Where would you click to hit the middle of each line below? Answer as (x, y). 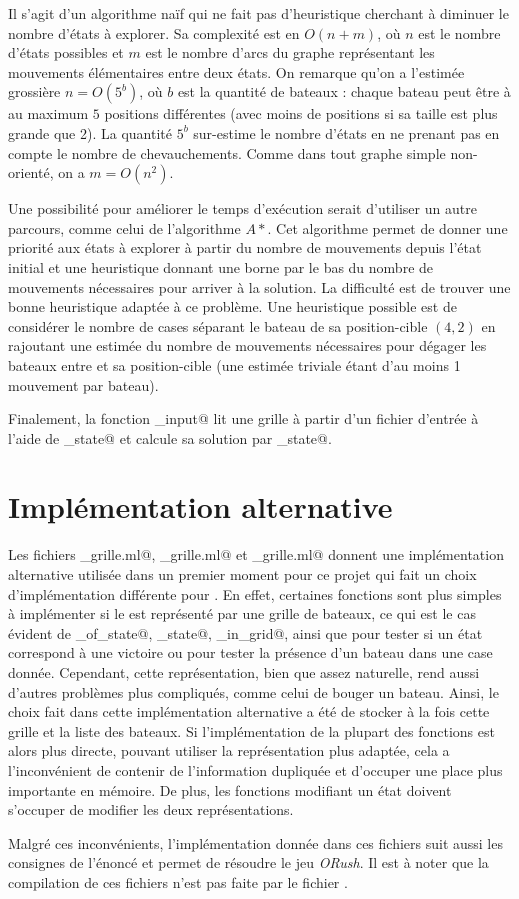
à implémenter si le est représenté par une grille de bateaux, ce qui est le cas (242, 613)
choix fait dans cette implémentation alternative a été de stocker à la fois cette (249, 711)
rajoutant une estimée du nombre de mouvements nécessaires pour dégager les (247, 345)
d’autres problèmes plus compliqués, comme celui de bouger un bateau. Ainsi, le (253, 691)
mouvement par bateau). (83, 384)
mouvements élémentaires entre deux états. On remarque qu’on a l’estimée (236, 71)
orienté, (31, 172)
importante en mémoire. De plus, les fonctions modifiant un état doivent (230, 789)
